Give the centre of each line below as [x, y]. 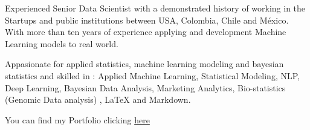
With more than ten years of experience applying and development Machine [146, 32]
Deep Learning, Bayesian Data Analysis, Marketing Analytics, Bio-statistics [145, 87]
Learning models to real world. [62, 43]
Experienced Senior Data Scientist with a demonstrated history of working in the [155, 8]
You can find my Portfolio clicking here [77, 119]
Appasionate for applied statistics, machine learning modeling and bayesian [144, 64]
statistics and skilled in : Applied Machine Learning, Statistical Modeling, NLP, [152, 75]
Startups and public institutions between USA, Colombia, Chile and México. [147, 20]
